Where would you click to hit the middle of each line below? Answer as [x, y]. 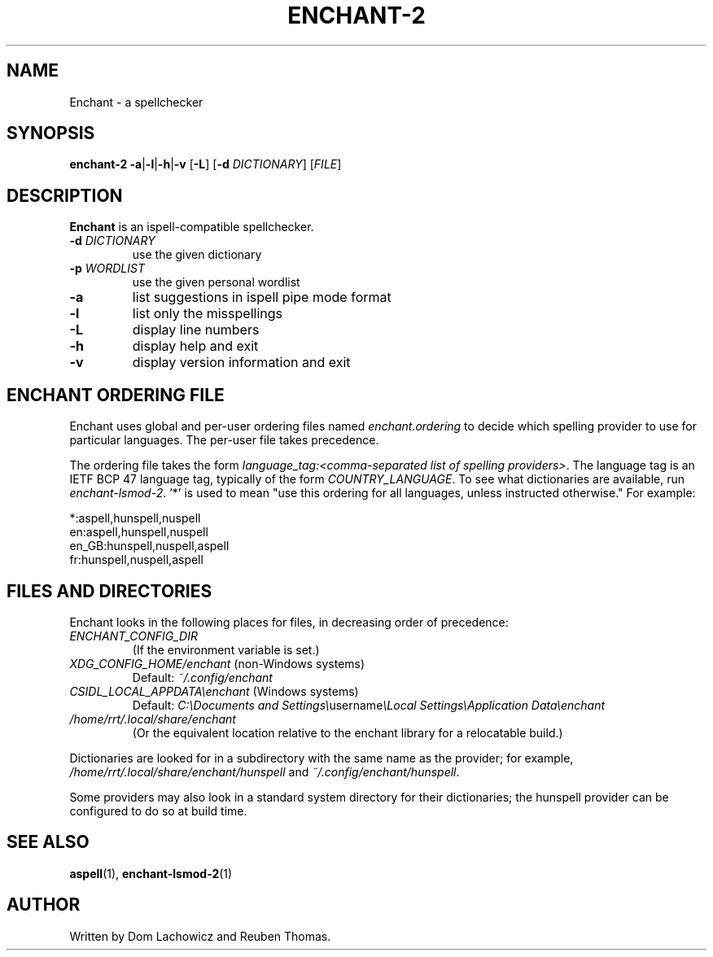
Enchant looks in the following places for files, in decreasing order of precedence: [289, 622]
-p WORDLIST [107, 269]
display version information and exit [241, 363]
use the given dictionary [197, 255]
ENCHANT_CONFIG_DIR [133, 636]
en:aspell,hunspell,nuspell [139, 532]
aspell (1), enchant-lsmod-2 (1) [151, 873]
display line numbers [196, 330]
